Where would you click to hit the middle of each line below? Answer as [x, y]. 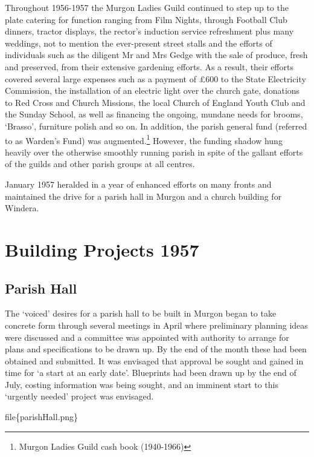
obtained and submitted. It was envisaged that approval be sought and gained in [154, 360]
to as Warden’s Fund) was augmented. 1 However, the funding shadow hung [144, 139]
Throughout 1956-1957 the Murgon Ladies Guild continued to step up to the [147, 7]
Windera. [22, 208]
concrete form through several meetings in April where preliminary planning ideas [156, 325]
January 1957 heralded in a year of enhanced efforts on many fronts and [138, 184]
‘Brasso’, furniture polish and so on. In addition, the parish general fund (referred [156, 126]
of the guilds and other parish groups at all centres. [100, 164]
